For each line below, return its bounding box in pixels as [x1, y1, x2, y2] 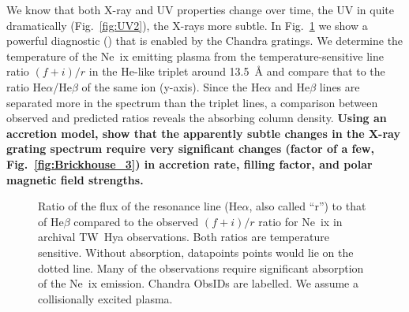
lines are [319, 78, 360, 95]
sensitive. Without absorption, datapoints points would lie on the [38, 243, 354, 260]
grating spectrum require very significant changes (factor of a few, [6, 140, 374, 157]
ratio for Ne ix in [258, 213, 343, 229]
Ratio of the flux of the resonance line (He [38, 198, 242, 214]
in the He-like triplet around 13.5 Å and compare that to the [88, 63, 385, 80]
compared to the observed [73, 213, 199, 229]
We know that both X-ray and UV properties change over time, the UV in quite [6, 2, 395, 17]
